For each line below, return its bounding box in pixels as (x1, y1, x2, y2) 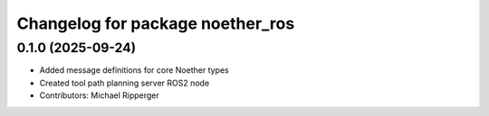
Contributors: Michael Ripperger (39, 90, 160, 101)
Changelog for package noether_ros (16, 13, 295, 33)
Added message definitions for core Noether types (39, 65, 230, 76)
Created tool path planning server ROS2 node (39, 77, 210, 88)
